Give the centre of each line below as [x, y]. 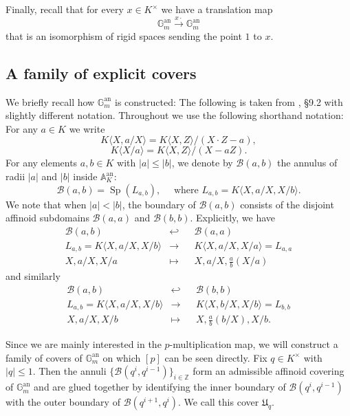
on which [122, 357]
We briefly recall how [50, 101]
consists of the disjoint [287, 204]
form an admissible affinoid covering [269, 371]
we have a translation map [217, 9]
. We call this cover [219, 402]
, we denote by [202, 163]
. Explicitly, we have [233, 218]
